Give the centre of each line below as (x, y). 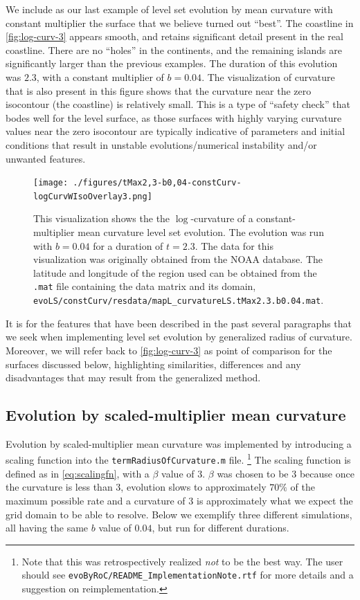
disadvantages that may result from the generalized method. (133, 378)
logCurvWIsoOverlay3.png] (93, 196)
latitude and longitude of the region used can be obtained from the (175, 272)
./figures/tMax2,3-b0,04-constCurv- (157, 183)
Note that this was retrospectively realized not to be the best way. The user (182, 561)
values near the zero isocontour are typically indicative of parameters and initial (175, 131)
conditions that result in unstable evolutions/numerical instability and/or (161, 144)
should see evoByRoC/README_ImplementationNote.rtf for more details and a (188, 575)
